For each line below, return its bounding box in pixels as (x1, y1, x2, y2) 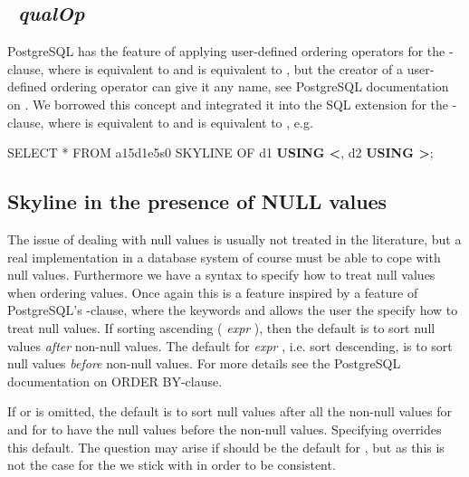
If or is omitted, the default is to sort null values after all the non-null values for (7, 402, 452, 421)
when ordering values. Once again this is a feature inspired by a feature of (7, 282, 418, 301)
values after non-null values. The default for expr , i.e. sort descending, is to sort (7, 336, 453, 355)
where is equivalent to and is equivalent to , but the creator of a (48, 59, 404, 78)
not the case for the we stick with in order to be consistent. (7, 455, 336, 474)
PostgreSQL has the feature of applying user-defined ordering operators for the (7, 42, 445, 61)
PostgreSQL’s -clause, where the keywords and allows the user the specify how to (7, 301, 458, 320)
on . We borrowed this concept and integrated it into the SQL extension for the (7, 94, 449, 113)
